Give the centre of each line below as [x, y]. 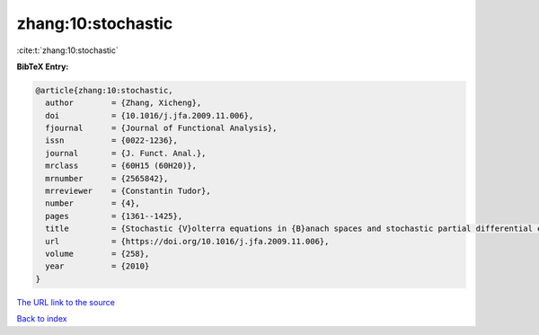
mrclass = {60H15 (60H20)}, [121, 166]
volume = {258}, [97, 254]
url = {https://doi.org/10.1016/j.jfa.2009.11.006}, [187, 241]
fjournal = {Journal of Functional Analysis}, [161, 128]
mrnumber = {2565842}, [107, 178]
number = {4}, [93, 203]
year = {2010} [97, 266]
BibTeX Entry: [43, 66]
